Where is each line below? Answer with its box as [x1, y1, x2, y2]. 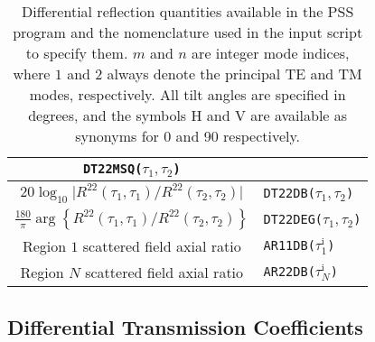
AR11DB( [263, 238, 315, 254]
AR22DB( [263, 264, 315, 280]
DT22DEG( [263, 211, 323, 226]
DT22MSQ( [82, 162, 143, 176]
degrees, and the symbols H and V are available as [28, 105, 348, 125]
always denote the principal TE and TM [107, 63, 362, 84]
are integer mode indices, [192, 42, 350, 63]
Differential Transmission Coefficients [7, 312, 363, 340]
